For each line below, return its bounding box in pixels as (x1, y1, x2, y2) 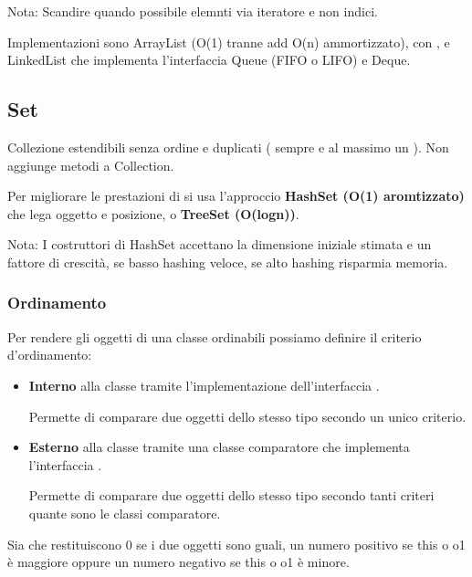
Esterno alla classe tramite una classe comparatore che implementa (28, 437, 410, 456)
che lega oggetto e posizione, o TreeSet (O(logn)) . (7, 204, 299, 223)
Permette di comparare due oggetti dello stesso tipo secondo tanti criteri (28, 486, 435, 505)
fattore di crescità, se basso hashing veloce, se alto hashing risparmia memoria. (7, 252, 448, 271)
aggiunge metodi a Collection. (7, 155, 174, 174)
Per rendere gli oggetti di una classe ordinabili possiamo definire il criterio (7, 327, 422, 346)
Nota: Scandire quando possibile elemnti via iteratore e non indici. (7, 2, 378, 20)
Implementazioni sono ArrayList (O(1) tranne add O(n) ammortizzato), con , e (7, 32, 450, 51)
